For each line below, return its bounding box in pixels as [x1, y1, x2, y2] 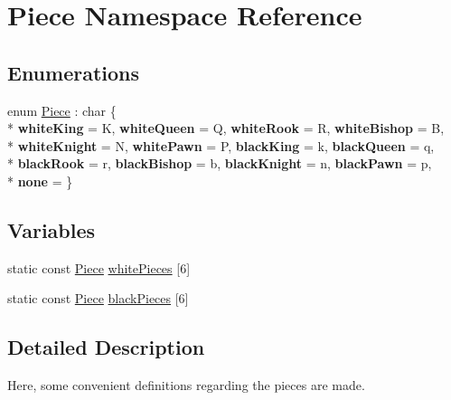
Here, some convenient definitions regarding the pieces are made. [7, 376, 365, 395]
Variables [7, 215, 96, 243]
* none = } [7, 171, 73, 190]
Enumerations [7, 58, 140, 86]
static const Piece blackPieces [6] [7, 289, 189, 308]
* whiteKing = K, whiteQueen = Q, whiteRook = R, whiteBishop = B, [7, 119, 445, 138]
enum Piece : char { [7, 100, 117, 119]
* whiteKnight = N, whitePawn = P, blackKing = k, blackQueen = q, [7, 136, 435, 155]
